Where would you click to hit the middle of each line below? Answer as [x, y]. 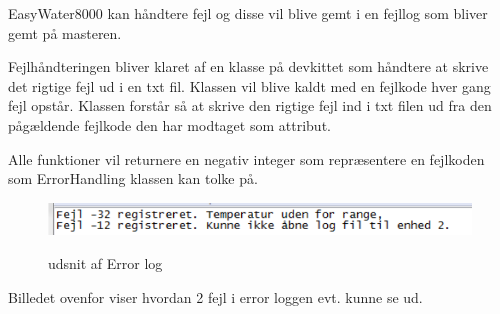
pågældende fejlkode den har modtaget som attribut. [169, 124]
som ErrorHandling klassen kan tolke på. [133, 178]
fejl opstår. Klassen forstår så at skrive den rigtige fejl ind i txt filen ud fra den [250, 105]
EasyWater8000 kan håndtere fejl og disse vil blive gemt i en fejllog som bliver [248, 13]
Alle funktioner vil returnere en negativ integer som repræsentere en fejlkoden [246, 158]
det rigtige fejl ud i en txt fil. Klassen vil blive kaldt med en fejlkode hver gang [249, 85]
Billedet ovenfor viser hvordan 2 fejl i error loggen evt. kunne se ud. [215, 296]
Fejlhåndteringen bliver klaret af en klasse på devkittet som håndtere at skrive [248, 66]
